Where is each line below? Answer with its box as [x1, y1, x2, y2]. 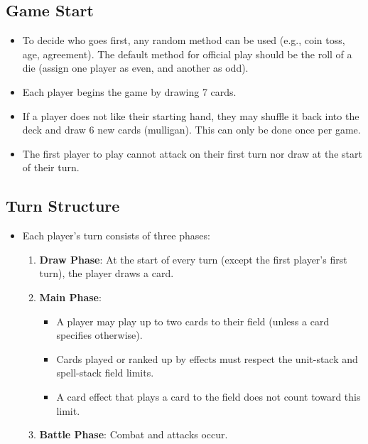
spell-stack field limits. [56, 365, 154, 380]
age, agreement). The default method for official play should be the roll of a [22, 46, 352, 61]
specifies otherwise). [56, 327, 143, 342]
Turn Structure [6, 195, 120, 217]
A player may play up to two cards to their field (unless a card [56, 313, 330, 328]
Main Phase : [39, 289, 102, 304]
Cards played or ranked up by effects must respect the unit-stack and [56, 351, 358, 366]
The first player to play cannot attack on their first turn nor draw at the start [22, 146, 362, 161]
